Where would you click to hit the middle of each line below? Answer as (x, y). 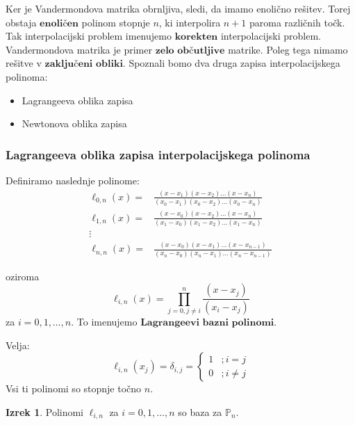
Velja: (18, 345)
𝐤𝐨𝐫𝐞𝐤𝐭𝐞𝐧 (196, 37)
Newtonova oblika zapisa (74, 123)
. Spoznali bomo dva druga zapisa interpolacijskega (231, 63)
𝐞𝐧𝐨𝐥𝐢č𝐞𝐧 (59, 23)
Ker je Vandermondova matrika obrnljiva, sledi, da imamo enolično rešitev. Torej (178, 8)
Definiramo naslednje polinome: (73, 180)
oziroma (23, 276)
